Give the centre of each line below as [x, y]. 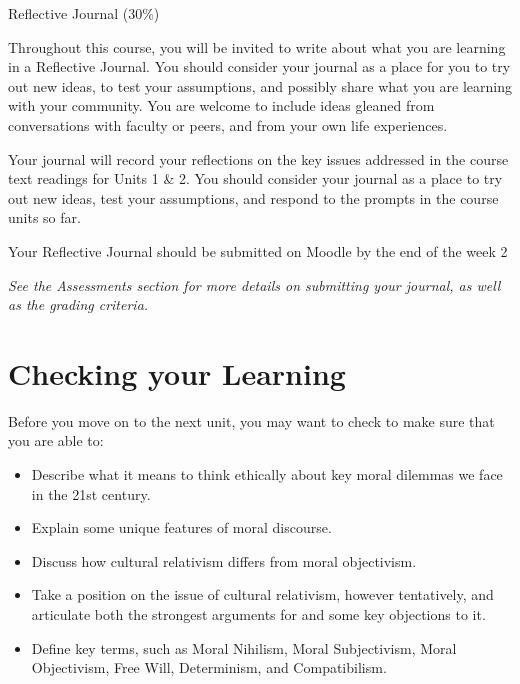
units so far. [44, 217]
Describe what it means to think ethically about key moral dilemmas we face [267, 474]
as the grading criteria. [78, 304]
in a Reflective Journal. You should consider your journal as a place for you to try [259, 66]
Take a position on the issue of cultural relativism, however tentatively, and [262, 594]
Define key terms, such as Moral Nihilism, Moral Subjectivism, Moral [244, 647]
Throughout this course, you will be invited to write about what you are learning [257, 46]
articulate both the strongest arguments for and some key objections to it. [258, 614]
